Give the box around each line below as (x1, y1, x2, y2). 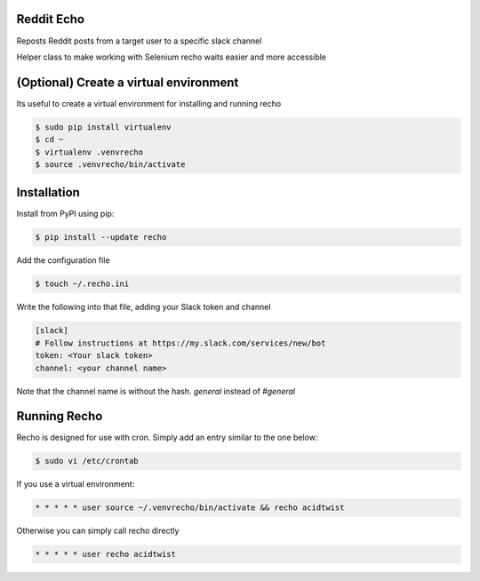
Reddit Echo (16, 12, 84, 27)
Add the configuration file (16, 255, 110, 266)
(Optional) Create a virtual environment (16, 75, 239, 90)
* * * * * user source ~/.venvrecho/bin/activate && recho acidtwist (35, 503, 345, 513)
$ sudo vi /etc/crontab (35, 456, 140, 466)
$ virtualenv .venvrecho (35, 147, 144, 157)
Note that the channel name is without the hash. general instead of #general (16, 386, 296, 396)
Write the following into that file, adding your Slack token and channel (16, 302, 271, 313)
